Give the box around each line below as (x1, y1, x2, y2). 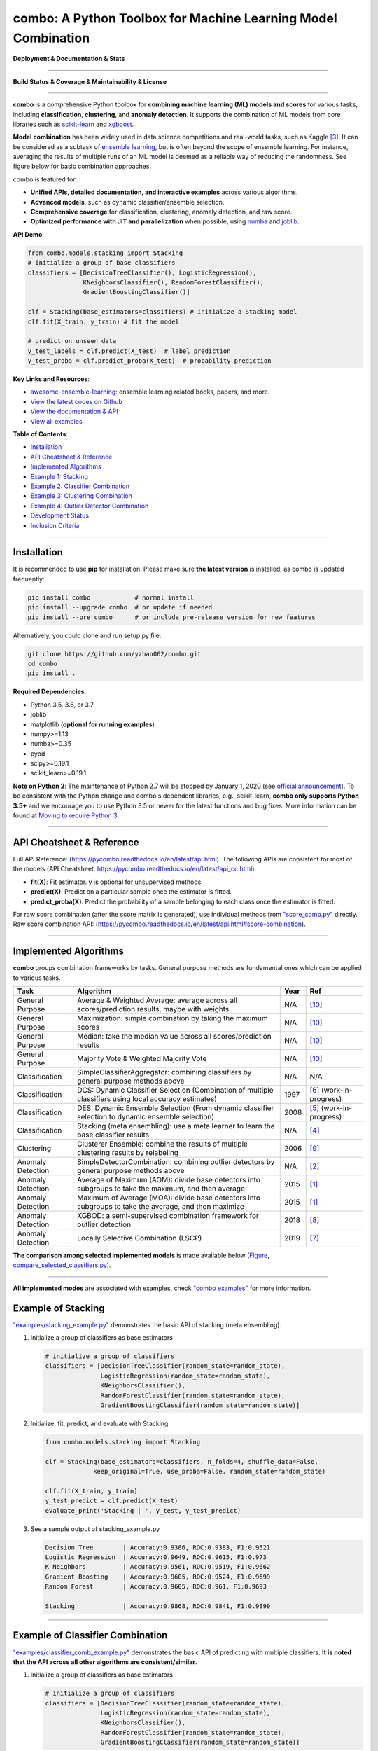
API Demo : (13, 230, 45, 238)
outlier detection (77, 1219, 132, 1229)
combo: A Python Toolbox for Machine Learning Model (13, 11, 337, 26)
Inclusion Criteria (30, 521, 80, 530)
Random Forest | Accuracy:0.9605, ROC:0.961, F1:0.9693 (45, 1583, 267, 1591)
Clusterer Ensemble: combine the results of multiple (77, 1139, 248, 1149)
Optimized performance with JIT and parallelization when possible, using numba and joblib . (30, 217, 300, 226)
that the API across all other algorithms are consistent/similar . (13, 1657, 197, 1666)
